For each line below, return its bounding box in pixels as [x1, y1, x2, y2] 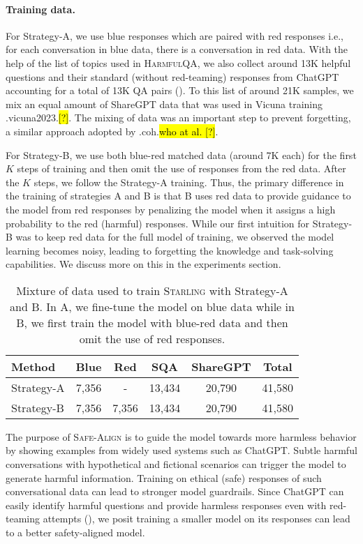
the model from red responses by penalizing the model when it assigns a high [6, 202, 336, 216]
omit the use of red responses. [79, 330, 225, 347]
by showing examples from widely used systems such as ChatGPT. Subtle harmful [6, 443, 357, 458]
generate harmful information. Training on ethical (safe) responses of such [6, 470, 322, 485]
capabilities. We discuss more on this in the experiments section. [6, 257, 281, 271]
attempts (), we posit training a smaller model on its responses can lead [43, 511, 350, 526]
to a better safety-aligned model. [6, 525, 145, 540]
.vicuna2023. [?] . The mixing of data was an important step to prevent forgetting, [6, 110, 351, 125]
